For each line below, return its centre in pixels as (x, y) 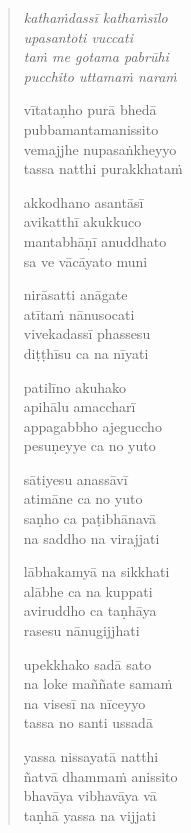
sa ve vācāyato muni (85, 260)
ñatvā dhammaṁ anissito (100, 775)
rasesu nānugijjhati (81, 630)
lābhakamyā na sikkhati (96, 571)
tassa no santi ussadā (88, 722)
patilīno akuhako (75, 386)
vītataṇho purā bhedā (90, 109)
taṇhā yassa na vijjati (89, 814)
